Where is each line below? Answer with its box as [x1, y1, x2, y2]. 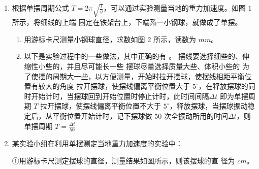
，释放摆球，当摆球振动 [169, 100, 248, 111]
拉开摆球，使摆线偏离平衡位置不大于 [40, 100, 161, 111]
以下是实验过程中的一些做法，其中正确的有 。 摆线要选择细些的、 [24, 51, 242, 61]
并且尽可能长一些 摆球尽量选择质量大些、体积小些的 [67, 61, 240, 72]
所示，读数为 [153, 33, 196, 44]
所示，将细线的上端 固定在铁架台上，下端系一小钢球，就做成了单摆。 [12, 17, 242, 27]
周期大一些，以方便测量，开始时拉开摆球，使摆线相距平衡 [52, 71, 245, 81]
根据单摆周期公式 [12, 3, 69, 13]
